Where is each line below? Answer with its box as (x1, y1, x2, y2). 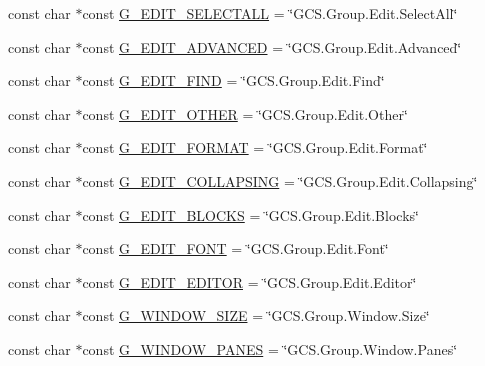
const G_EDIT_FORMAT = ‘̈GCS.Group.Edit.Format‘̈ (82, 137, 428, 158)
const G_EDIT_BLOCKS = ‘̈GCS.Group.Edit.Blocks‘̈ (82, 204, 419, 225)
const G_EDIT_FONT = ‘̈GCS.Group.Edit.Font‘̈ (82, 238, 389, 259)
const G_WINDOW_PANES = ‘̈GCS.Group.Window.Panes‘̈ (82, 338, 458, 359)
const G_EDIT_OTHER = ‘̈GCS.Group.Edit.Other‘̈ (82, 103, 408, 124)
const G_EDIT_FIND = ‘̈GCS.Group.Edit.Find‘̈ (82, 70, 385, 91)
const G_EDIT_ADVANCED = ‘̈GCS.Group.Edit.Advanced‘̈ (82, 36, 462, 57)
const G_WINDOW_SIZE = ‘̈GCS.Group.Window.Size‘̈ (82, 305, 430, 326)
